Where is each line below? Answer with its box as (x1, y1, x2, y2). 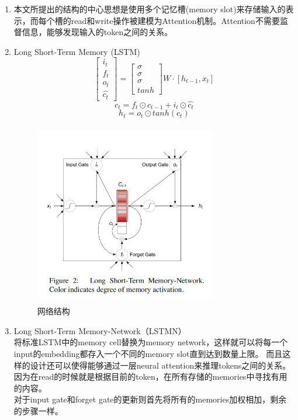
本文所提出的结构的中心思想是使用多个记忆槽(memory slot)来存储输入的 (13, 3, 286, 15)
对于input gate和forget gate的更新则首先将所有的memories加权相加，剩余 (13, 393, 287, 405)
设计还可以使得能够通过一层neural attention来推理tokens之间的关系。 (30, 359, 291, 371)
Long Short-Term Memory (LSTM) (13, 45, 140, 57)
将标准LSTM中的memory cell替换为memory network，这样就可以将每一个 (13, 336, 288, 348)
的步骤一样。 (13, 404, 63, 416)
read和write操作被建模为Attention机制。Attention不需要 (71, 14, 280, 26)
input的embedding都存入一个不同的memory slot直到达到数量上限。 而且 (13, 347, 283, 359)
